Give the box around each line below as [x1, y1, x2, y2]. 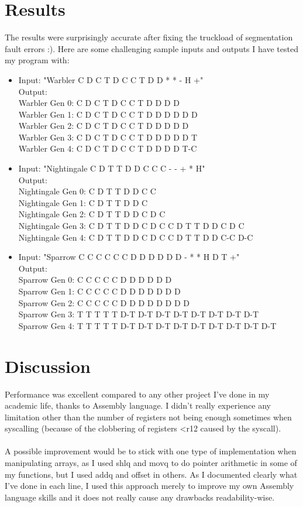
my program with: [5, 54, 70, 66]
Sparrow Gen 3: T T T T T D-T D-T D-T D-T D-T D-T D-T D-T [18, 308, 259, 320]
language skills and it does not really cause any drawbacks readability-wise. [5, 491, 275, 503]
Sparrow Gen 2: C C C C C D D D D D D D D [18, 296, 190, 309]
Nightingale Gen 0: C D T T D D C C [18, 185, 156, 197]
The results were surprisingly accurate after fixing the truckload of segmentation [5, 31, 293, 43]
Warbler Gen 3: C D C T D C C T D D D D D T [18, 131, 197, 143]
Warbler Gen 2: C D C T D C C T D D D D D [18, 119, 189, 132]
